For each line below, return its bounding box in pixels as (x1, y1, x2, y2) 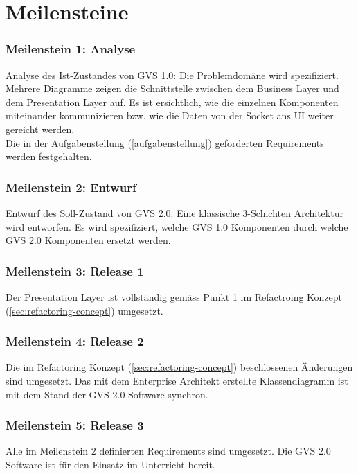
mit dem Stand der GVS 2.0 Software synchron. (6, 387, 208, 401)
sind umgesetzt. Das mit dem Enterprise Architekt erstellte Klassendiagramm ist (6, 373, 348, 387)
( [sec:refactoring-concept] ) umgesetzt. (6, 303, 163, 317)
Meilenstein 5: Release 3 (6, 416, 144, 434)
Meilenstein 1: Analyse (6, 40, 136, 58)
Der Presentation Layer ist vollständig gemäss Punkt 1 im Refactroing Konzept (6, 289, 343, 304)
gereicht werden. (6, 121, 75, 136)
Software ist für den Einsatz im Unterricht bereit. (6, 457, 215, 471)
